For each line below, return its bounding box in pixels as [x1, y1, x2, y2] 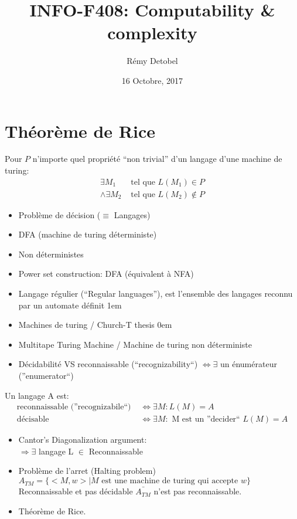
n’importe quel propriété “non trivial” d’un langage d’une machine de [32, 152, 282, 165]
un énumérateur [220, 358, 277, 370]
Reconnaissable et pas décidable [18, 485, 133, 497]
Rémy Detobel [127, 55, 178, 67]
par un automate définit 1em [18, 298, 122, 311]
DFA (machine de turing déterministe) [18, 228, 157, 240]
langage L [38, 445, 74, 457]
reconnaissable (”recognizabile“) [16, 403, 131, 412]
